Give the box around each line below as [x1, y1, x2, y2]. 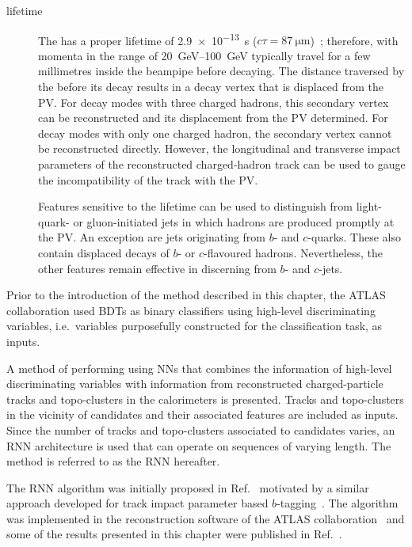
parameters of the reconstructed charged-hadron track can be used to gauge [38, 156, 406, 172]
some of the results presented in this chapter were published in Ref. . [6, 526, 342, 542]
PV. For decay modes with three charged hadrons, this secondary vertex [38, 93, 389, 110]
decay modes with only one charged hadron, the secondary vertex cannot [38, 124, 392, 141]
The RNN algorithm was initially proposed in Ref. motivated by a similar [6, 479, 369, 496]
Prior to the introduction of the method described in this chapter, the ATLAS [6, 287, 386, 303]
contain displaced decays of [38, 244, 170, 260]
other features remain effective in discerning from [38, 260, 277, 276]
